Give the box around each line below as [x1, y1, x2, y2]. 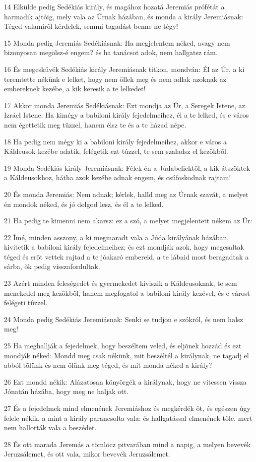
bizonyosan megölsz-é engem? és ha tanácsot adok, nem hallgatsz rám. [4, 47, 218, 58]
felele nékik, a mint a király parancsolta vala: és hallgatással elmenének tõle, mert [4, 412, 253, 423]
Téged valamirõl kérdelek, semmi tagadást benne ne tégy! [4, 21, 178, 31]
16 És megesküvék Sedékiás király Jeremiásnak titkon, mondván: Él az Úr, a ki [4, 64, 245, 74]
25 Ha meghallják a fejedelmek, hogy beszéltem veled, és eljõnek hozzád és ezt [4, 340, 242, 351]
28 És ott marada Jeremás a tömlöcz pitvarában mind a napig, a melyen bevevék [4, 439, 251, 449]
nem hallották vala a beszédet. [4, 422, 97, 433]
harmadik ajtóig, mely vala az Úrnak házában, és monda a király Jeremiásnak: [4, 11, 243, 21]
